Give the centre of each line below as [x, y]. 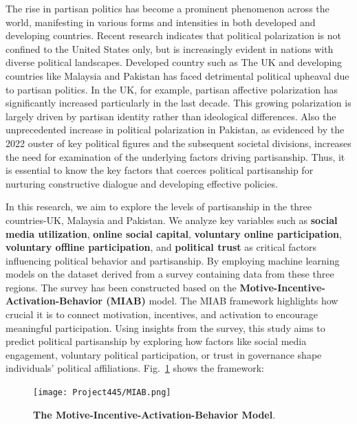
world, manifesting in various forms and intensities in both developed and [161, 22]
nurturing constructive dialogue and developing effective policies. [142, 183]
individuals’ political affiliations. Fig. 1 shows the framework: [135, 368]
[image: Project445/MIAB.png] [102, 393]
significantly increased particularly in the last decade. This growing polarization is [178, 103]
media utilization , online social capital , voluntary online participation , [174, 233]
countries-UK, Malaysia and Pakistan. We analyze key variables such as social [172, 220]
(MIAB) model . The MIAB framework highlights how [222, 301]
